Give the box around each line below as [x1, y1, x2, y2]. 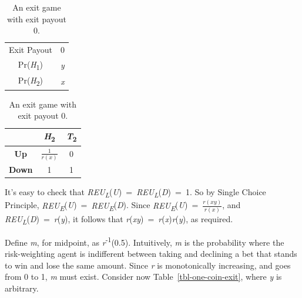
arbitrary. [5, 282, 39, 294]
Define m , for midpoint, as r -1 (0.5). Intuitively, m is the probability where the [5, 234, 284, 248]
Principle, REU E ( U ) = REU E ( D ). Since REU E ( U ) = [5, 199, 199, 213]
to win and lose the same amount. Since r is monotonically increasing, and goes [5, 259, 291, 271]
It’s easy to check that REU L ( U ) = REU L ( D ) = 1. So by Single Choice [5, 186, 266, 199]
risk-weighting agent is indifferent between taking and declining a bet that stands [5, 247, 297, 260]
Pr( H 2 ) [18, 74, 43, 88]
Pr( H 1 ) [18, 58, 43, 72]
